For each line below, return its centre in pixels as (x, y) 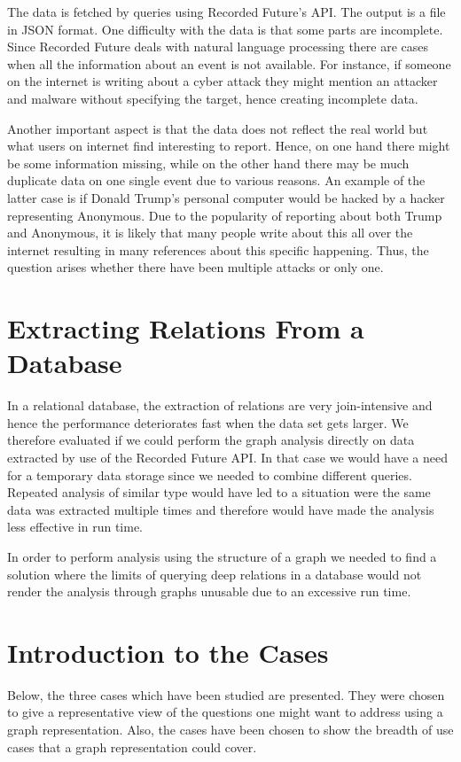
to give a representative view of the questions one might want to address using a (225, 712)
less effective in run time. (75, 527)
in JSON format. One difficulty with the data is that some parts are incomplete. (225, 29)
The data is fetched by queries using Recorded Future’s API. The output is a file (227, 12)
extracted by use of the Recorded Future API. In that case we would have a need (228, 457)
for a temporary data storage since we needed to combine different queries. (210, 474)
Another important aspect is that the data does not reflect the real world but (218, 128)
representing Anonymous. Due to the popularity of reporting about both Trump (225, 215)
